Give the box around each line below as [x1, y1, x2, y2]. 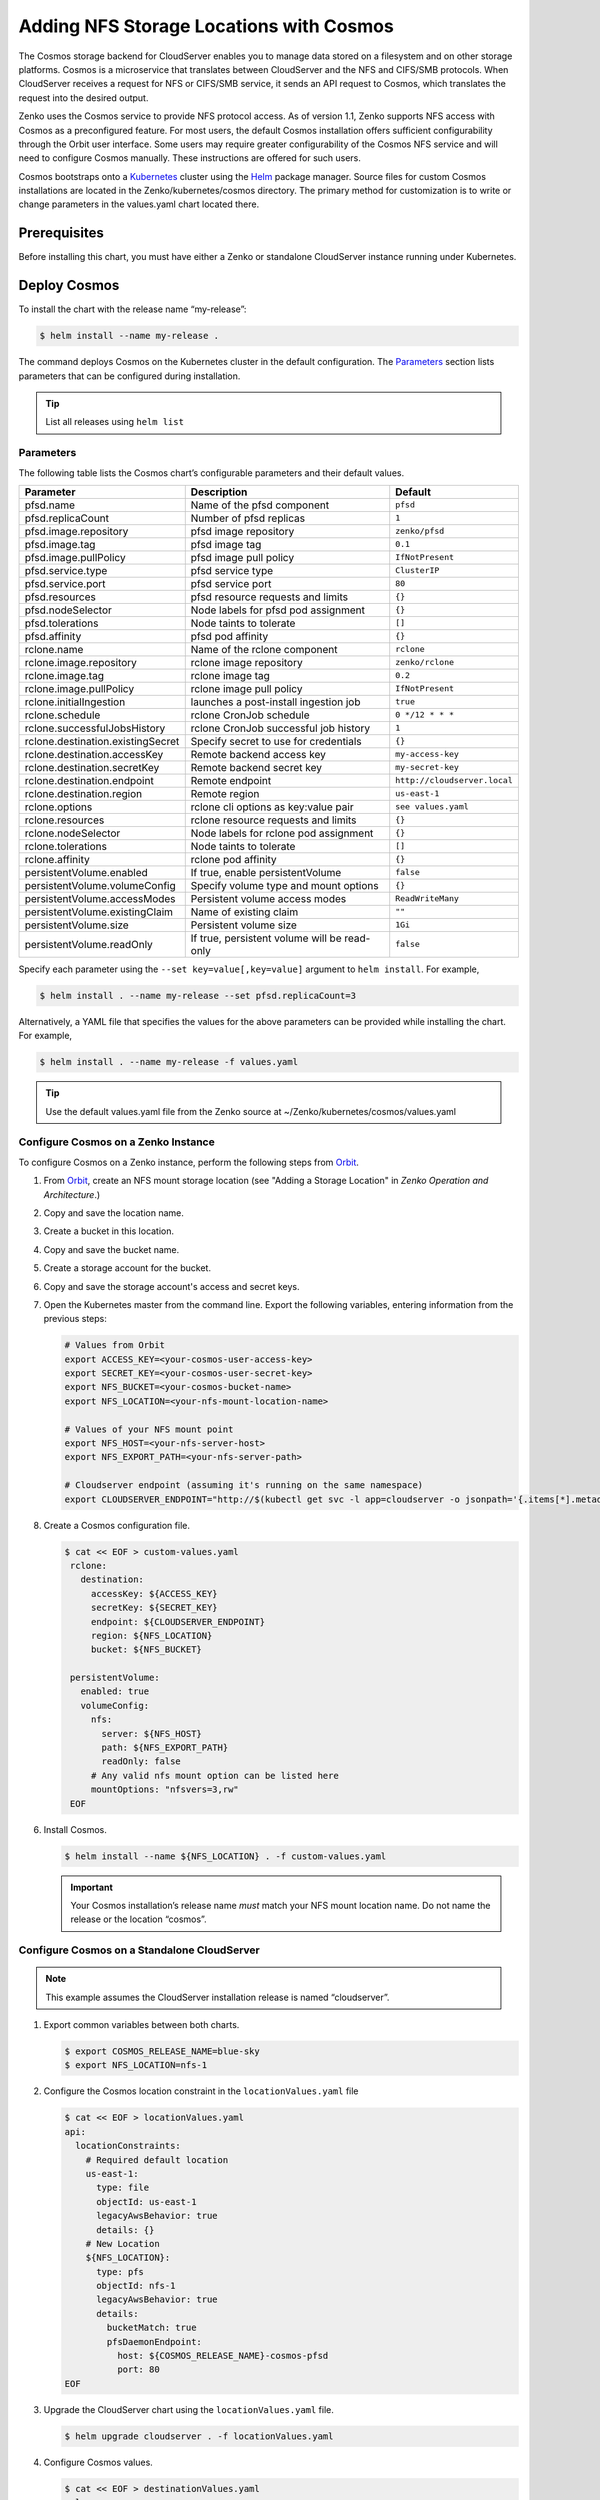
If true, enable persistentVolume [190, 865, 342, 879]
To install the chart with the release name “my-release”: [18, 303, 247, 315]
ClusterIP [395, 565, 440, 576]
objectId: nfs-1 [96, 2280, 176, 2292]
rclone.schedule [24, 708, 101, 722]
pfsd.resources [24, 590, 97, 604]
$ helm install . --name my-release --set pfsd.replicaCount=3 [39, 990, 357, 1001]
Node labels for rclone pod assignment [190, 826, 374, 840]
